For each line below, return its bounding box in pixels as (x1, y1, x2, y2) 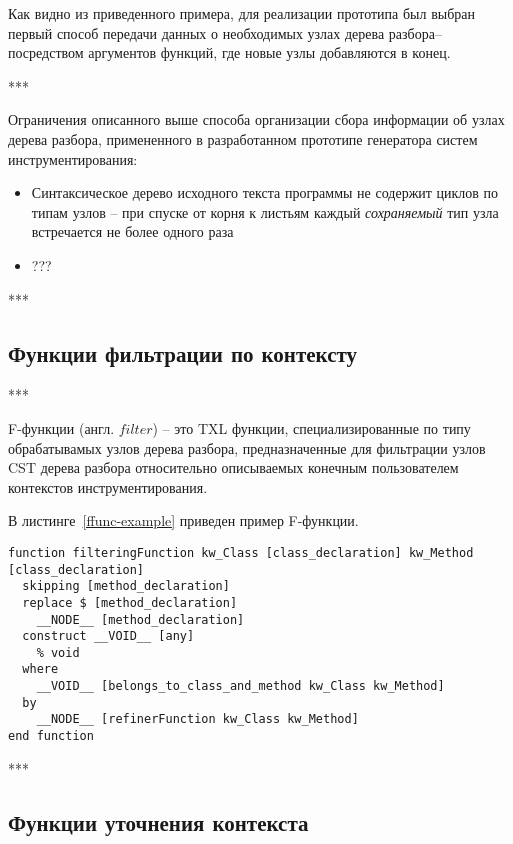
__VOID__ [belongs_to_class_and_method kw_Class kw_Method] (36, 679, 445, 694)
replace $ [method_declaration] (22, 595, 238, 610)
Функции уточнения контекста (8, 806, 309, 837)
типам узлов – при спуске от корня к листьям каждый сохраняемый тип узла (31, 201, 499, 222)
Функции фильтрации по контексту (8, 337, 358, 368)
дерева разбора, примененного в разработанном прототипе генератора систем (8, 128, 478, 149)
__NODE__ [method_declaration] (36, 612, 245, 627)
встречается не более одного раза (31, 221, 234, 242)
